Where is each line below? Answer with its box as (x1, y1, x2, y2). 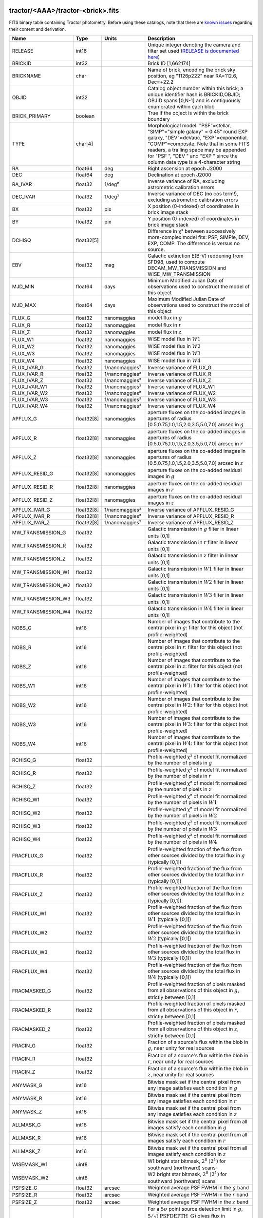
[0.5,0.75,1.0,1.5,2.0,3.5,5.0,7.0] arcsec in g (148, 421, 244, 428)
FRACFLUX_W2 (12, 930, 48, 936)
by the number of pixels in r (148, 773, 212, 780)
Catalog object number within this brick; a (148, 85, 244, 92)
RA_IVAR (12, 181, 32, 188)
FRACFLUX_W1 (12, 910, 47, 917)
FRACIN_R (12, 1055, 36, 1062)
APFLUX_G (12, 416, 37, 422)
